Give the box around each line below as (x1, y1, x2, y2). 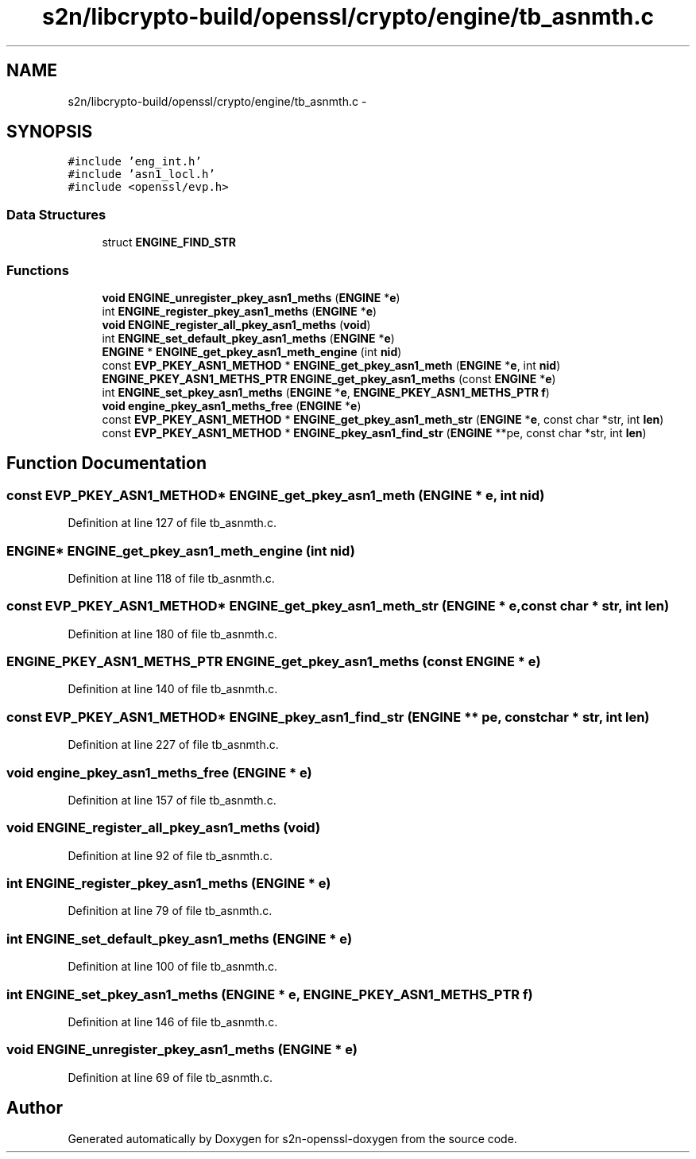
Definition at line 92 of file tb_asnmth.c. (68, 848, 273, 862)
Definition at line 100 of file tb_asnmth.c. (68, 959, 278, 974)
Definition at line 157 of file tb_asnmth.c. (68, 793, 276, 807)
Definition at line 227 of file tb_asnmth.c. (68, 738, 279, 752)
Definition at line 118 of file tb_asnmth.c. (68, 571, 275, 585)
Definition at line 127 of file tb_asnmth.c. (68, 516, 276, 530)
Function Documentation (6, 453, 207, 474)
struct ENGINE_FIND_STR (102, 235, 237, 250)
